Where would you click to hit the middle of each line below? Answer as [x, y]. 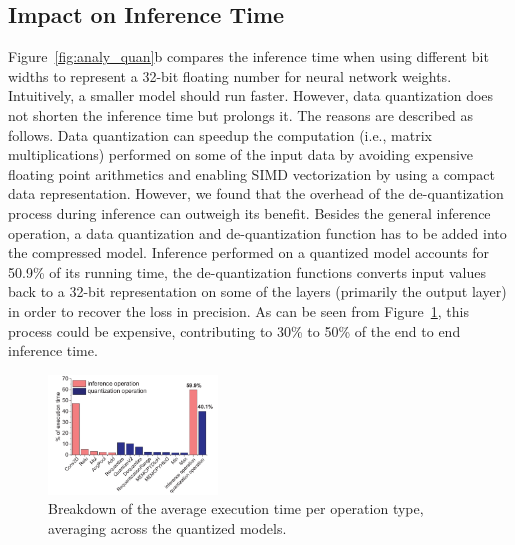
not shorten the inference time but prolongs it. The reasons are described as [241, 114]
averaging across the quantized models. [167, 527]
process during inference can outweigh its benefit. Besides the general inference [249, 212]
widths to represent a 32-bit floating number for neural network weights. [230, 75]
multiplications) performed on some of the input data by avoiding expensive [241, 154]
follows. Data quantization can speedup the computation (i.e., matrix [220, 134]
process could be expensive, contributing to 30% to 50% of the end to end [234, 330]
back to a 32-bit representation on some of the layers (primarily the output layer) [257, 291]
